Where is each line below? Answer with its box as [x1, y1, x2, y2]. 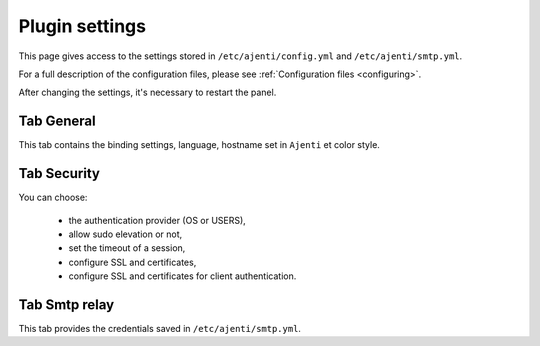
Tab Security [18, 165, 100, 182]
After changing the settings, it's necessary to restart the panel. [18, 86, 277, 99]
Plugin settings [18, 15, 147, 37]
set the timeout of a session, [68, 242, 186, 254]
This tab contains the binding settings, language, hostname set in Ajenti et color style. [18, 139, 380, 151]
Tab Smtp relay [18, 296, 115, 313]
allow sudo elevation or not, [68, 228, 183, 240]
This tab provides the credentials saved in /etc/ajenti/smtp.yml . [18, 323, 302, 334]
